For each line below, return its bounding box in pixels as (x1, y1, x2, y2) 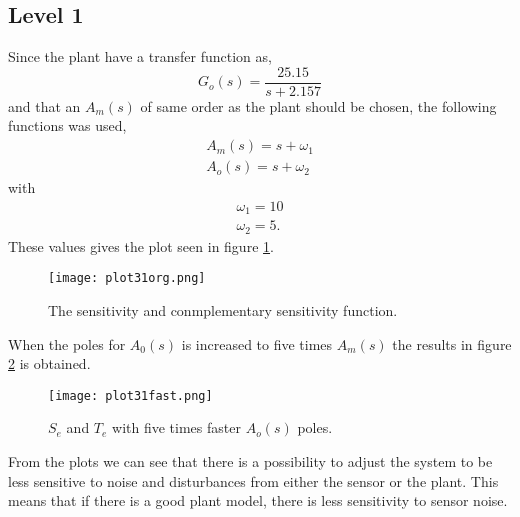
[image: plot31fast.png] (48, 388, 213, 403)
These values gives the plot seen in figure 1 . (8, 235, 274, 256)
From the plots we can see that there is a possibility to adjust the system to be (8, 450, 493, 471)
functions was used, (8, 115, 127, 136)
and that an (8, 95, 81, 116)
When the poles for (8, 333, 126, 354)
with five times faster (112, 417, 241, 438)
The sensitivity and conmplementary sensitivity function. (48, 299, 398, 320)
